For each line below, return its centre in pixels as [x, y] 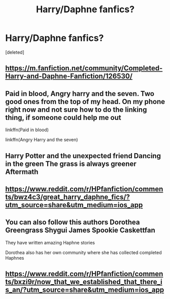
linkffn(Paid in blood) [27, 130]
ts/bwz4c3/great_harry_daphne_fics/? [68, 197]
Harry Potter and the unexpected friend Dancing [83, 156]
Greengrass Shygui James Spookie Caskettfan [80, 230]
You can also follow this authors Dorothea [73, 222]
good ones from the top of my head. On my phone [85, 101]
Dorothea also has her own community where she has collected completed [83, 252]
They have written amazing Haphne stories [50, 242]
